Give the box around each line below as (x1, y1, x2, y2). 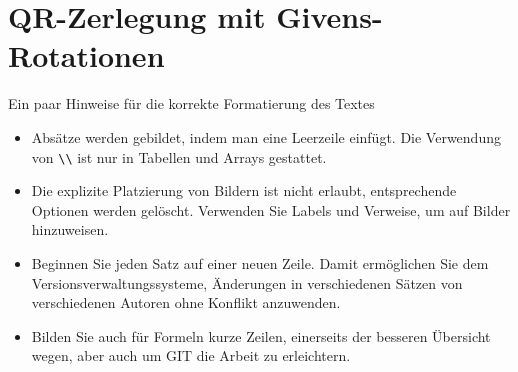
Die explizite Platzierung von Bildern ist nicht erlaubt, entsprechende (31, 180, 457, 201)
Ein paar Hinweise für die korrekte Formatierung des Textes (8, 93, 375, 114)
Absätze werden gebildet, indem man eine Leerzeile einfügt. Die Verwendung (31, 126, 501, 147)
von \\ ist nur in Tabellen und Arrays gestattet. (31, 146, 327, 167)
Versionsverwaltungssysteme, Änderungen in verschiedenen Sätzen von (31, 272, 463, 293)
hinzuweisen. (31, 219, 109, 240)
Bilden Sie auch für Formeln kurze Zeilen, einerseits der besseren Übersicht (31, 325, 491, 346)
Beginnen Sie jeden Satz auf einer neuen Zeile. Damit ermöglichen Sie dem (31, 252, 489, 273)
